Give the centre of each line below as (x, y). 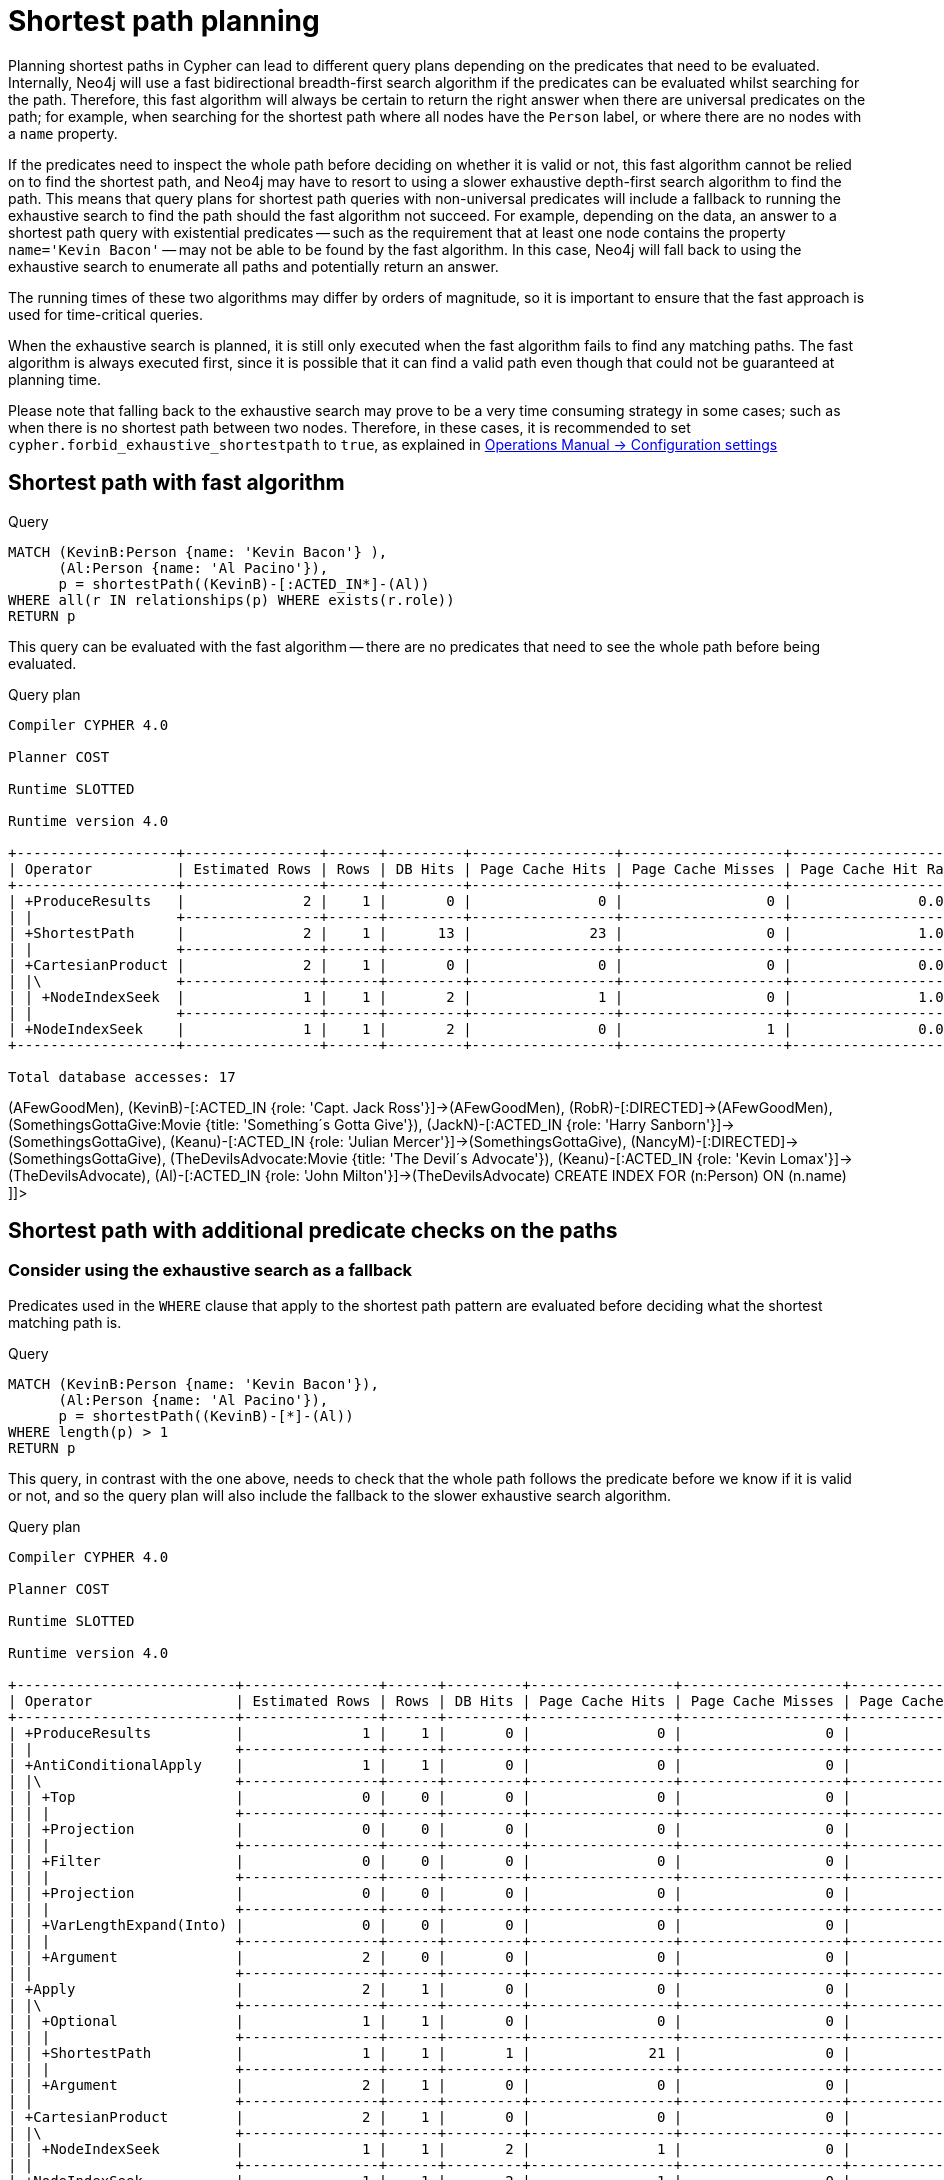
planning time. (54, 379)
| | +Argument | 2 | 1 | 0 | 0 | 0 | (429, 2084)
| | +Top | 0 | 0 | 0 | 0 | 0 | (429, 1796)
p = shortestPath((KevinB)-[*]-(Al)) (206, 1415)
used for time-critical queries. (106, 314)
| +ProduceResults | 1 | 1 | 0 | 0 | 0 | (429, 1732)
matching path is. (65, 1322)
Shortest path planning (164, 21)
